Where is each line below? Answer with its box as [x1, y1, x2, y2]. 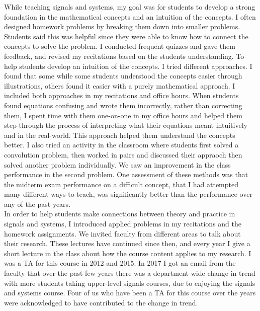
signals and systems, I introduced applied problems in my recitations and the [4, 218, 241, 229]
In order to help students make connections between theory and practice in [4, 208, 235, 219]
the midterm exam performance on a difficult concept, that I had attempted [4, 179, 238, 189]
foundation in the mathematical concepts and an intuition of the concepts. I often [4, 11, 256, 22]
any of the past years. [4, 198, 71, 209]
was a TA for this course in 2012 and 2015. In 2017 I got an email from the [4, 258, 236, 268]
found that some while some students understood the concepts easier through [4, 70, 242, 81]
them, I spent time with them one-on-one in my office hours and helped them [4, 110, 242, 120]
